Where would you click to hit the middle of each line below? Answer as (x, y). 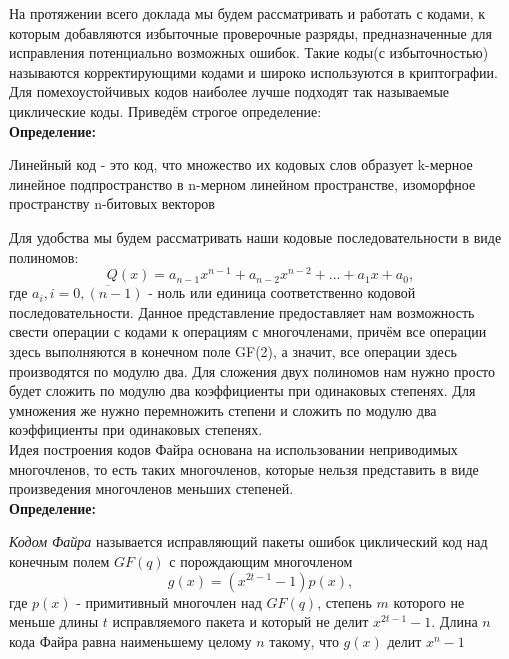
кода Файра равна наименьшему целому (130, 640)
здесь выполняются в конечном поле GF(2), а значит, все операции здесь (233, 350)
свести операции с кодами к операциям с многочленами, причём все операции (248, 331)
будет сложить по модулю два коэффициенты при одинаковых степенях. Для (242, 390)
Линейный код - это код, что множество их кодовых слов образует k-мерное (241, 164)
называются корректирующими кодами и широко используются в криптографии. (253, 71)
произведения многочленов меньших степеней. (151, 488)
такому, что (304, 640)
